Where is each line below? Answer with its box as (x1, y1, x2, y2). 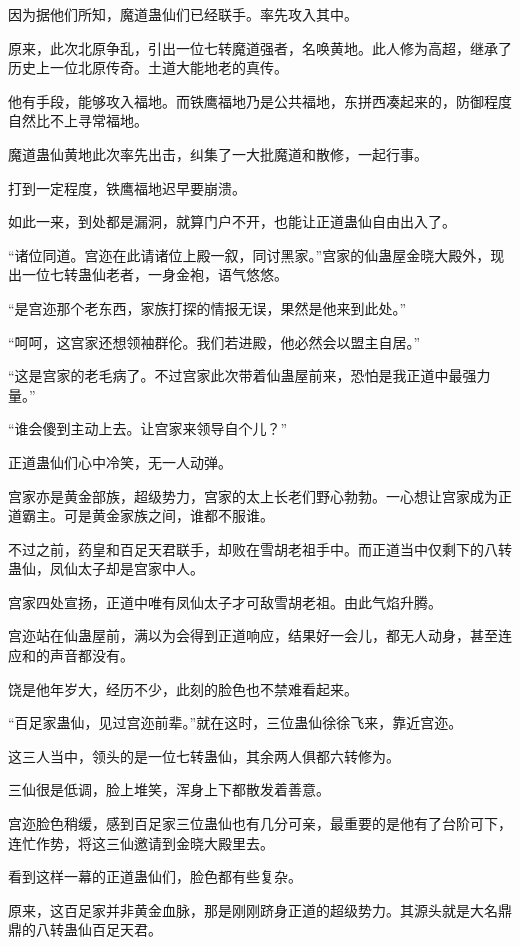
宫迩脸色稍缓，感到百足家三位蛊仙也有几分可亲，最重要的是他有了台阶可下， (8, 813, 512, 834)
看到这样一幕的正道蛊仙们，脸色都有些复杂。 (8, 866, 302, 887)
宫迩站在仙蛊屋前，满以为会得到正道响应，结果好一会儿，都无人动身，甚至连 (8, 625, 512, 646)
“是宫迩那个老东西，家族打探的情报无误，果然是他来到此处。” (8, 297, 407, 318)
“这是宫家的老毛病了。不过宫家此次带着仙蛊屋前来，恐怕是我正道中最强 (8, 365, 477, 386)
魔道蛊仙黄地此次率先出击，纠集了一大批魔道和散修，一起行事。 (8, 143, 428, 164)
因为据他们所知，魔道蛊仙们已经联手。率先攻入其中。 (8, 4, 358, 24)
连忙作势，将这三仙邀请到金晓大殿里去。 (8, 832, 274, 853)
